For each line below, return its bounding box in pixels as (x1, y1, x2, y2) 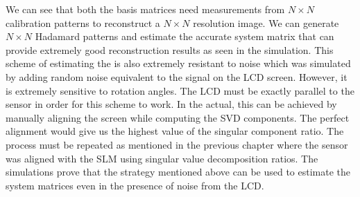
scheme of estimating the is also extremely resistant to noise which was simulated (6, 56, 351, 71)
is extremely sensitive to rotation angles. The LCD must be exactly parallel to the (6, 83, 354, 97)
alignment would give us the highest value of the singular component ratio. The (6, 124, 344, 138)
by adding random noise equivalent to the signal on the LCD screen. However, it (6, 69, 348, 84)
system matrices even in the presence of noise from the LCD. (6, 178, 264, 192)
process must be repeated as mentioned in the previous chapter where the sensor (6, 137, 348, 151)
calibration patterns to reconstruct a (6, 15, 160, 30)
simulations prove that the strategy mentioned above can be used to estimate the (6, 165, 351, 179)
